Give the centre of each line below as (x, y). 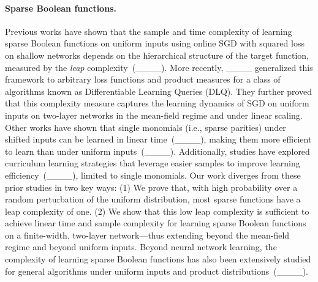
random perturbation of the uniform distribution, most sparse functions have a (153, 199)
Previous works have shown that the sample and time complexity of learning (149, 31)
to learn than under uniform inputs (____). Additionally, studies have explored (157, 151)
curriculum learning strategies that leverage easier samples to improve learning (153, 163)
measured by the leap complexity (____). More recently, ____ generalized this (159, 67)
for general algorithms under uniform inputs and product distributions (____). (157, 271)
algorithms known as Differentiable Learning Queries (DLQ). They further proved (159, 91)
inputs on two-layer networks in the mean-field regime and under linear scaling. (154, 115)
